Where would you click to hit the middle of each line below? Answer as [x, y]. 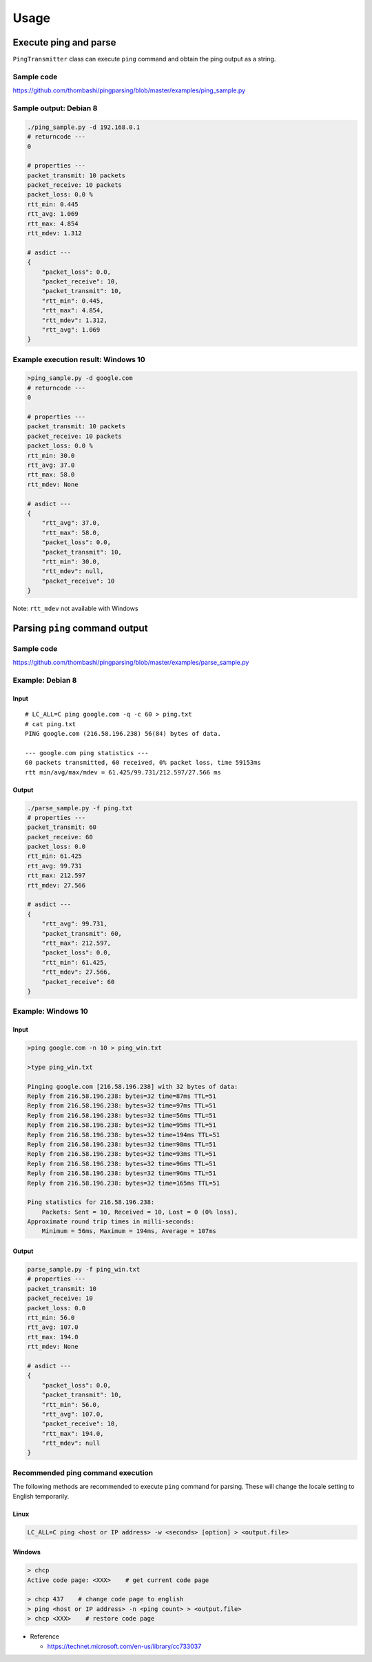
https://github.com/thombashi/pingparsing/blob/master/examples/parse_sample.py [131, 663]
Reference [45, 1636]
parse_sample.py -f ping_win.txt [84, 1270]
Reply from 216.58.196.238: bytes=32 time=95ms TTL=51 [122, 1125]
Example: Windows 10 [51, 1012]
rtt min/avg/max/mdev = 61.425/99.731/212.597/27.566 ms [123, 772]
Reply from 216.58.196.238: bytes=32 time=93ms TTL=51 [122, 1154]
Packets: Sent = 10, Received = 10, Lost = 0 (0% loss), [140, 1212]
